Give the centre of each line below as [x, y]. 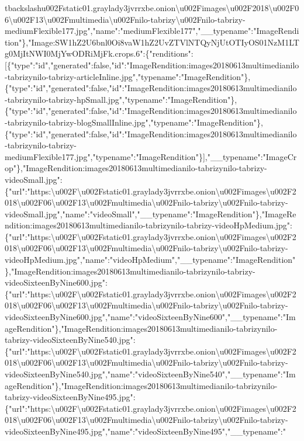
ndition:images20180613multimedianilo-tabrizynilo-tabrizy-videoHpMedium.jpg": [148, 225]
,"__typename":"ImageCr [251, 156]
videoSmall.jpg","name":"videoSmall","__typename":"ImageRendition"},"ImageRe [151, 213]
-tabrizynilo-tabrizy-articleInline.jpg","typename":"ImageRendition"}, [128, 76]
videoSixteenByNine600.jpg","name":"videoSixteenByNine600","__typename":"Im [150, 317]
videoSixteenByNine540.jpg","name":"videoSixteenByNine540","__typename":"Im [150, 374]
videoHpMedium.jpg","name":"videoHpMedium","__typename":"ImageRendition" [150, 260]
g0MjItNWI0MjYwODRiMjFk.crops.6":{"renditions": [99, 53]
